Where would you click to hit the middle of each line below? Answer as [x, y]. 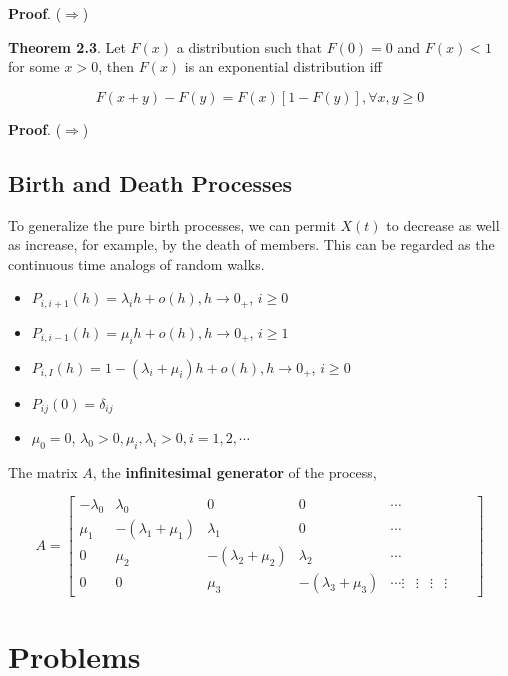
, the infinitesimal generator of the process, [234, 471]
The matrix [43, 471]
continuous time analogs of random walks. [136, 263]
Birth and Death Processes [150, 182]
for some [34, 66]
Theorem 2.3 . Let [67, 46]
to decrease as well [443, 224]
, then [116, 66]
